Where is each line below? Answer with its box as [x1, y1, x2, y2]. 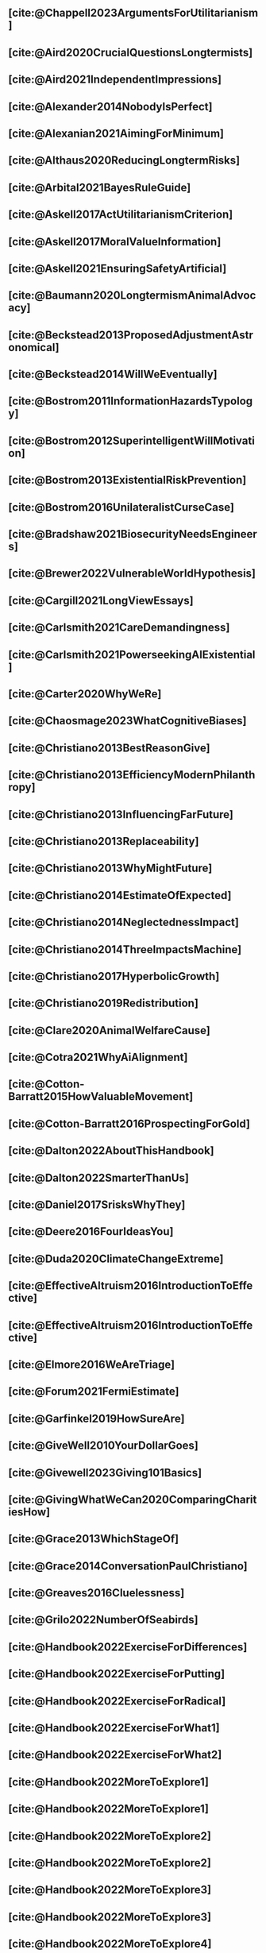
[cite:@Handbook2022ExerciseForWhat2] [8, 1748, 222, 1762]
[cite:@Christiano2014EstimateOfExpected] [8, 889, 232, 902]
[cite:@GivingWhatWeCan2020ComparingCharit [8, 1492, 257, 1506]
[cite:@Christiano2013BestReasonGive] [8, 741, 210, 755]
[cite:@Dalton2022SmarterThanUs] [8, 1171, 189, 1184]
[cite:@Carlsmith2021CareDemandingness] [8, 621, 230, 635]
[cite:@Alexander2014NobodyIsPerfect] [8, 99, 213, 114]
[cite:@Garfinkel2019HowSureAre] [8, 1411, 185, 1425]
